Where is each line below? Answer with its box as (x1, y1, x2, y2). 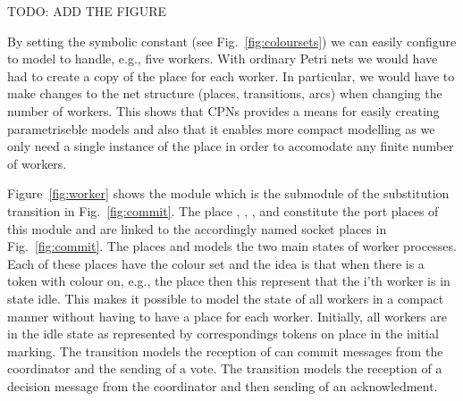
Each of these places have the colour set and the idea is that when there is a (7, 254, 425, 272)
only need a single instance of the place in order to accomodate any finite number (7, 137, 454, 155)
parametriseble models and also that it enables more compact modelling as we (7, 119, 435, 138)
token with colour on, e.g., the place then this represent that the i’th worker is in (7, 272, 450, 290)
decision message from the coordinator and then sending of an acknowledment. (7, 376, 438, 395)
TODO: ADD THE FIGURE (7, 2, 167, 20)
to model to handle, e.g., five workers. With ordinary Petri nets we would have (7, 49, 438, 68)
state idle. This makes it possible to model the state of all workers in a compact (7, 288, 444, 307)
